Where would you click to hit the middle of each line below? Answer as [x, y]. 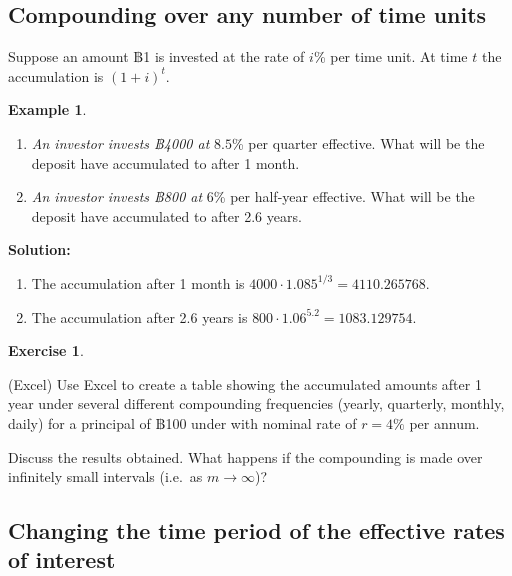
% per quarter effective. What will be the [358, 142]
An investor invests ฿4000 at [120, 142]
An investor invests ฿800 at [117, 196]
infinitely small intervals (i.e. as [105, 476]
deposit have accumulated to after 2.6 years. [166, 215]
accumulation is [56, 75]
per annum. [444, 422]
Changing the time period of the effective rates [256, 530]
